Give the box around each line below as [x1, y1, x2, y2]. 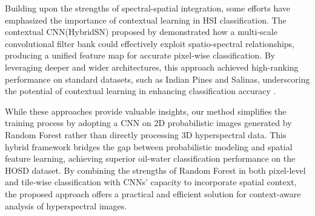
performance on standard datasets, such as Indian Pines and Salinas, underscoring [5, 72, 310, 85]
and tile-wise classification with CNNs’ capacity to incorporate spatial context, [5, 176, 297, 188]
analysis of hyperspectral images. [5, 199, 127, 212]
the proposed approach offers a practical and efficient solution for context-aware [5, 187, 301, 200]
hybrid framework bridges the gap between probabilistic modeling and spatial [5, 140, 293, 153]
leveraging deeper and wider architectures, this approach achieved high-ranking [5, 60, 299, 73]
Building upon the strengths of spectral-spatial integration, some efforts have [5, 2, 290, 14]
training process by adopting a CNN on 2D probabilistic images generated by [5, 116, 292, 129]
